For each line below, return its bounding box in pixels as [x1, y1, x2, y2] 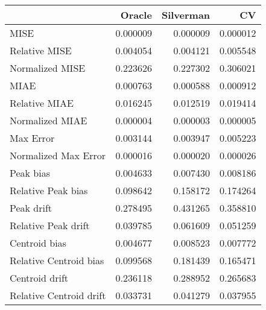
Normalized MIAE [10, 113, 87, 127]
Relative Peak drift [10, 218, 90, 232]
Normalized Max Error [10, 148, 106, 162]
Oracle [120, 8, 152, 22]
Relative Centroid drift [10, 288, 106, 302]
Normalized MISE [10, 61, 86, 75]
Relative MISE [10, 43, 72, 57]
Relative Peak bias [10, 183, 88, 197]
